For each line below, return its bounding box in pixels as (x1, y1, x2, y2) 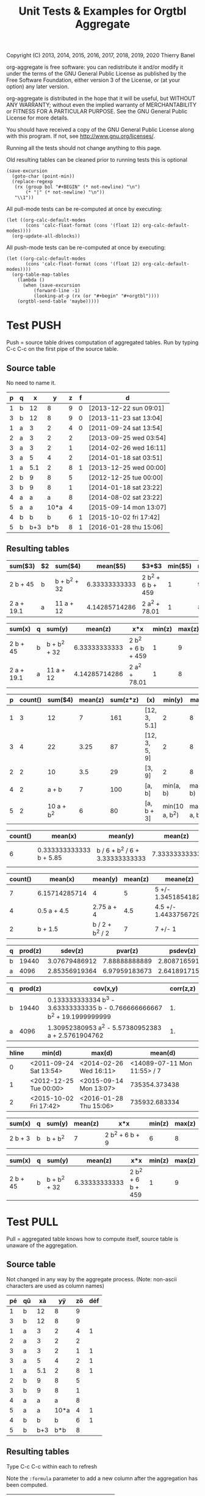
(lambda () (17, 277, 45, 283)
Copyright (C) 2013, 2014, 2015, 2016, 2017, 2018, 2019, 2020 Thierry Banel (6, 52, 195, 59)
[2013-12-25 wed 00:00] (88, 463, 167, 472)
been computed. (6, 1481, 48, 1488)
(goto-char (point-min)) (12, 173, 75, 179)
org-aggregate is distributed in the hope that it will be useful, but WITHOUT (6, 95, 196, 102)
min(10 (162, 802, 184, 811)
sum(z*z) (109, 696, 139, 704)
